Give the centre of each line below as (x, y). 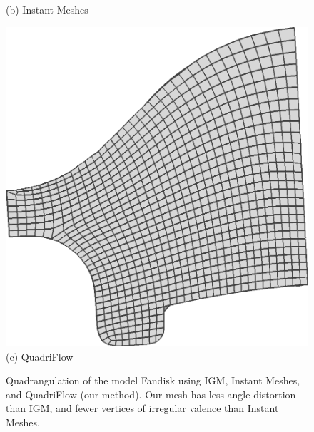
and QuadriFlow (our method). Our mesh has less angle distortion (151, 394)
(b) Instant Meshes (47, 9)
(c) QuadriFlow (40, 356)
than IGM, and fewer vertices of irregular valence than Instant (142, 408)
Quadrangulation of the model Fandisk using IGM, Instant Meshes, (153, 380)
